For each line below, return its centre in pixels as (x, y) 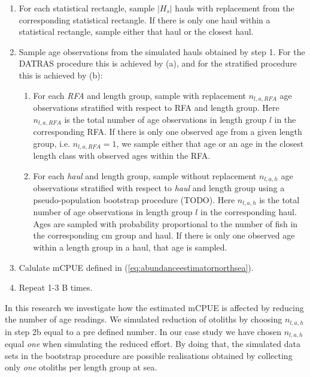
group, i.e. (52, 143)
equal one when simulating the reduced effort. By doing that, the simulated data (153, 344)
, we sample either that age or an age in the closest (210, 143)
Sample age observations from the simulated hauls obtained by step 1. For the (162, 51)
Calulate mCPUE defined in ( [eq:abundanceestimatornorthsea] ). (136, 267)
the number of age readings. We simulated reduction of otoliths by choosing (144, 319)
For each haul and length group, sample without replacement (145, 175)
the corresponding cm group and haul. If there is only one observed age (164, 235)
